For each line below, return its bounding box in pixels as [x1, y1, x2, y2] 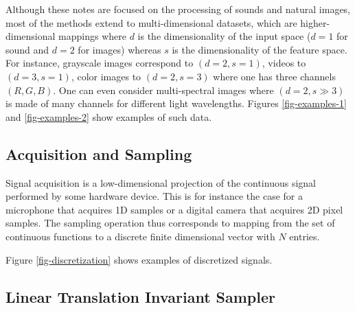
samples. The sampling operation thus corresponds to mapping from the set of [5, 216, 335, 230]
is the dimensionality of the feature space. [172, 42, 347, 56]
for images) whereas [78, 42, 161, 56]
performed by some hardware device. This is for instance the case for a [5, 189, 304, 203]
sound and [5, 42, 49, 56]
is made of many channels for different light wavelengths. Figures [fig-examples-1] [5, 96, 347, 111]
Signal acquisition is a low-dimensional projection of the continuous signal [5, 175, 316, 189]
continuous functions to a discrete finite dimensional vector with [5, 229, 275, 243]
